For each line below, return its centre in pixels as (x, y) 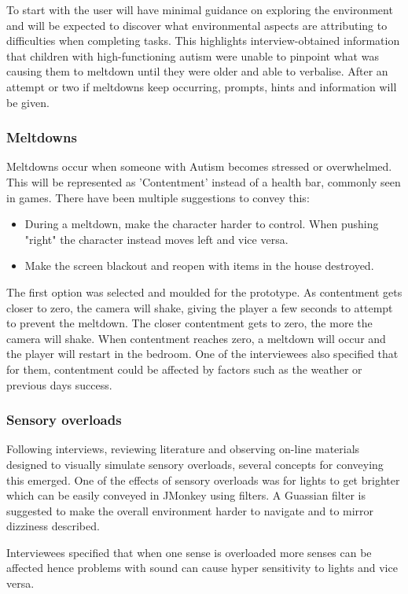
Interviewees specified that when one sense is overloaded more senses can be (189, 552)
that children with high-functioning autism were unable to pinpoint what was (193, 55)
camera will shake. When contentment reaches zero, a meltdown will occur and (196, 338)
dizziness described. (53, 526)
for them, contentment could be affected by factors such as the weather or (184, 369)
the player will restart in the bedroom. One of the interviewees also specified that (202, 354)
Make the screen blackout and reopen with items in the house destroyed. (199, 266)
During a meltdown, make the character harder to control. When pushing (202, 224)
